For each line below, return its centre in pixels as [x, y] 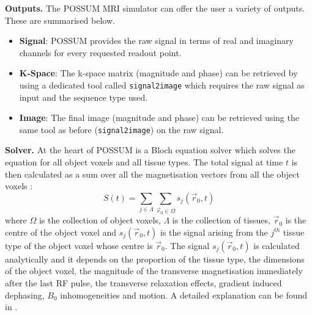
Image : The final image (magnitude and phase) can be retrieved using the [159, 118]
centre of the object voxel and [61, 232]
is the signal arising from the [214, 232]
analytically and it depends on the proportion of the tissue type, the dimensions [155, 259]
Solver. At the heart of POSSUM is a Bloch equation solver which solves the [150, 150]
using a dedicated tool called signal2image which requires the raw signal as [162, 85]
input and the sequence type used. [84, 97]
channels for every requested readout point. [100, 52]
